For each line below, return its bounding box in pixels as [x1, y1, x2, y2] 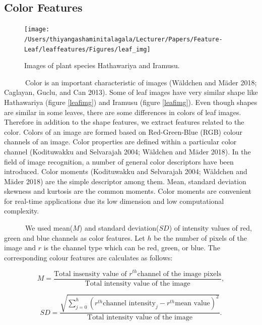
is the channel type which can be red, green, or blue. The [43, 242, 220, 253]
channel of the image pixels [137, 270, 221, 278]
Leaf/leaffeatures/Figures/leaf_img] [24, 45, 151, 53]
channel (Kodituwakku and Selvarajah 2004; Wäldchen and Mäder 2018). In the [4, 146, 251, 156]
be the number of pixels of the [154, 232, 247, 243]
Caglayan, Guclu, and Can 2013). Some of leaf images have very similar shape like [4, 87, 258, 97]
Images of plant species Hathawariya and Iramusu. [24, 60, 180, 71]
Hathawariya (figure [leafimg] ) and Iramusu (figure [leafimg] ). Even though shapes [4, 96, 257, 107]
